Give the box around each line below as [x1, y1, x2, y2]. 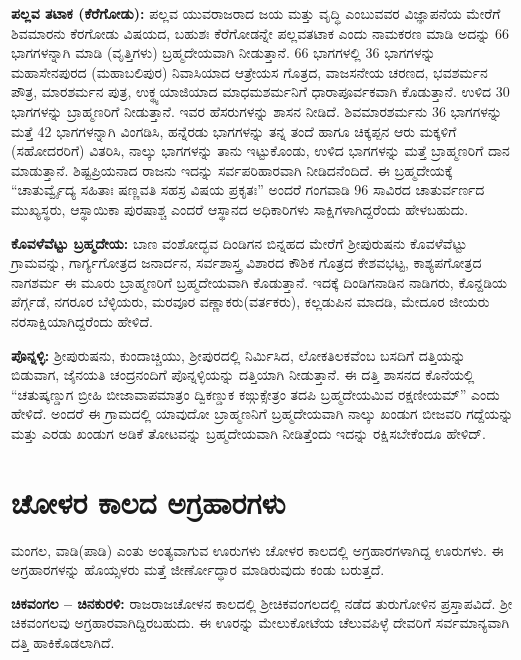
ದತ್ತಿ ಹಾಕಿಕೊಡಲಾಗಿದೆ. [11, 631, 115, 652]
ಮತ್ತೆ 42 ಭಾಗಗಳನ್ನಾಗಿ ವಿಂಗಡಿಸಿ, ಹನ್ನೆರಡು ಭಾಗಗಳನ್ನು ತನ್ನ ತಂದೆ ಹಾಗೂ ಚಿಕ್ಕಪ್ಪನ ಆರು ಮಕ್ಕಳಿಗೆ [11, 120, 457, 141]
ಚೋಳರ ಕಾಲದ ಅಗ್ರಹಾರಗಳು [11, 481, 286, 522]
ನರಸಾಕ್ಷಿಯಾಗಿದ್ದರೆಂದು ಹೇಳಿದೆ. [11, 310, 153, 331]
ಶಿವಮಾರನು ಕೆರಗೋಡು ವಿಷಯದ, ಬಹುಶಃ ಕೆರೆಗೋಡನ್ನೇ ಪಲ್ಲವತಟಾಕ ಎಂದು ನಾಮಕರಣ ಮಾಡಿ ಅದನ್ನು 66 [11, 22, 510, 43]
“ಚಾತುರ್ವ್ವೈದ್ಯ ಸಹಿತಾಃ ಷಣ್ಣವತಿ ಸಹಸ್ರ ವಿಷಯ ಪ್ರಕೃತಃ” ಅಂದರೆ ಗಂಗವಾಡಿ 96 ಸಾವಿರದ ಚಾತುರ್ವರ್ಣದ [11, 179, 485, 200]
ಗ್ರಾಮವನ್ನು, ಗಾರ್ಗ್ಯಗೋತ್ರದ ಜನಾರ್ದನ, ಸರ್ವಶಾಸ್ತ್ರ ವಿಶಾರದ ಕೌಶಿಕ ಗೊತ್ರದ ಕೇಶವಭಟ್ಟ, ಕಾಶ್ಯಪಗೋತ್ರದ [11, 252, 482, 273]
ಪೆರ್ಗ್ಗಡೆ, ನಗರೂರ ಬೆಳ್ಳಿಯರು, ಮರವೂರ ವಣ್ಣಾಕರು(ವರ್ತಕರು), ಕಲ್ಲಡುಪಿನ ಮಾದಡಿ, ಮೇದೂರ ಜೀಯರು [11, 291, 490, 312]
